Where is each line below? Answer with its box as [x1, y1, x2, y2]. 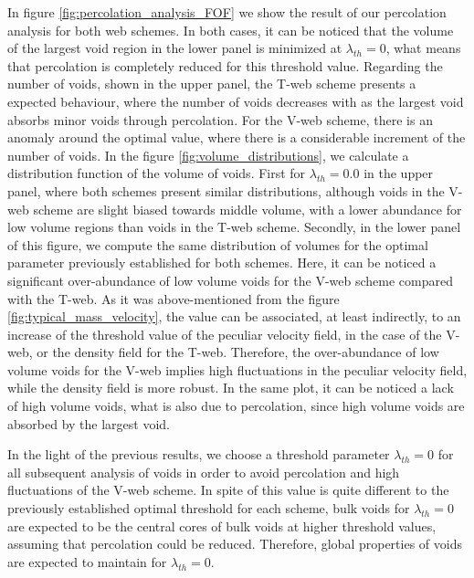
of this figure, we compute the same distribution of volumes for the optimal [7, 235, 428, 254]
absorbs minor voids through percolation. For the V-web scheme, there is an [7, 110, 433, 129]
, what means [385, 38, 461, 58]
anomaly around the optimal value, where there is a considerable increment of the [7, 128, 466, 147]
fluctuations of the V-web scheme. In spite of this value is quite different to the [7, 480, 449, 499]
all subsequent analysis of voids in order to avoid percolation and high [7, 462, 400, 481]
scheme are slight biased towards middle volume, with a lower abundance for [33, 199, 462, 218]
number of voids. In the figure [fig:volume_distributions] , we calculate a [7, 145, 409, 164]
